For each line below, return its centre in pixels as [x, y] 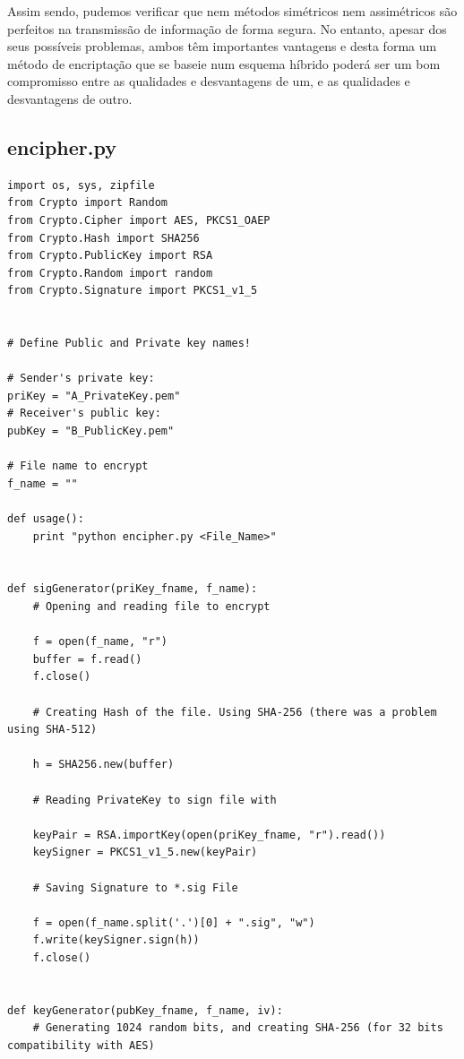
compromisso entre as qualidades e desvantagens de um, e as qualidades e [209, 81]
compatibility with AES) [81, 1045]
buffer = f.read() [87, 659]
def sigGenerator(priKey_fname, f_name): [133, 589]
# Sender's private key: [81, 379]
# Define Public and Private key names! [129, 344]
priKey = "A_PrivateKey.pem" [94, 396]
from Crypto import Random [87, 203]
